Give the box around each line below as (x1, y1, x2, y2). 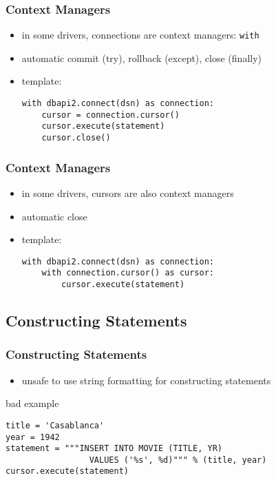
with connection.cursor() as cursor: (41, 268, 214, 278)
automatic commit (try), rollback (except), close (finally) (21, 50, 262, 65)
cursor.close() (41, 133, 111, 143)
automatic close (21, 209, 87, 223)
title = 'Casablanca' (6, 420, 105, 430)
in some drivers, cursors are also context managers (21, 185, 234, 200)
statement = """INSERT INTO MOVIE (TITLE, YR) (6, 444, 222, 454)
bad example (6, 396, 59, 410)
